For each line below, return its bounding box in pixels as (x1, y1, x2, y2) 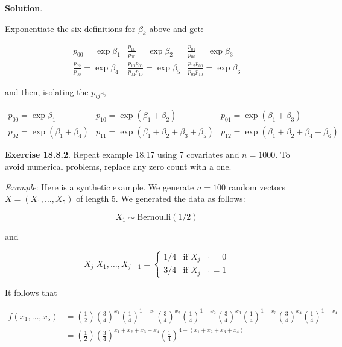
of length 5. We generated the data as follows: (76, 192, 245, 205)
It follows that (5, 286, 57, 298)
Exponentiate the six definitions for (5, 22, 136, 34)
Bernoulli (137, 213, 171, 222)
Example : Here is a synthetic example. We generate (5, 180, 194, 193)
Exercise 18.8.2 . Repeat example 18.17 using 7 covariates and (5, 148, 239, 161)
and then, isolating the (5, 85, 89, 98)
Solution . (5, 2, 43, 14)
